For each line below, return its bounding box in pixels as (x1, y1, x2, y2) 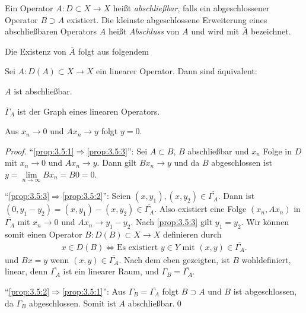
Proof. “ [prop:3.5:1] (5, 144, 74, 157)
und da (174, 156, 200, 169)
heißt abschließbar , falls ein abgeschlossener (113, 2, 270, 14)
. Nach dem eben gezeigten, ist (119, 253, 230, 265)
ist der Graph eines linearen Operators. (17, 105, 160, 117)
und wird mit (191, 25, 240, 37)
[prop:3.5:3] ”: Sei (87, 144, 148, 157)
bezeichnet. (250, 25, 291, 37)
